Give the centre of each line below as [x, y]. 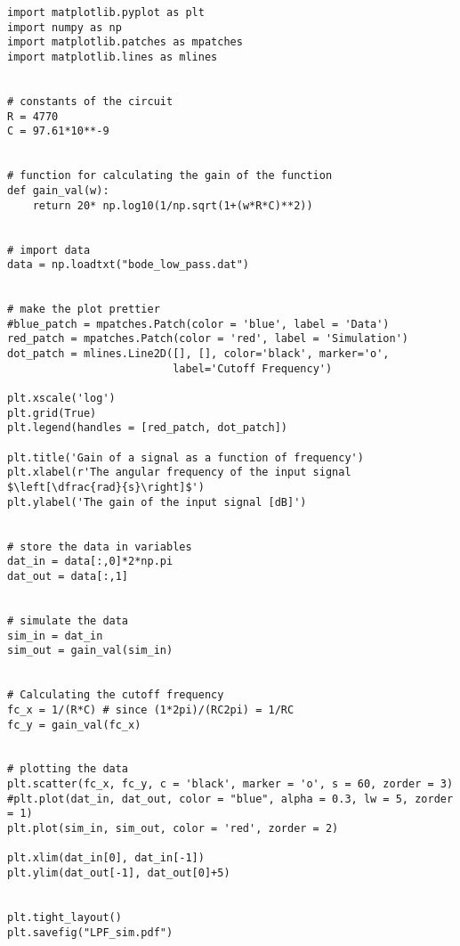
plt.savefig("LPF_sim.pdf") [90, 932]
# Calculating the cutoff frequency [116, 695]
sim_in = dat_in [55, 636]
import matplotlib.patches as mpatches [125, 42]
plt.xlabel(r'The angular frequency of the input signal [179, 473]
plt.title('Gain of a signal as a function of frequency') [186, 457]
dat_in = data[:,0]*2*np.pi [90, 562]
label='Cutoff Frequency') [253, 368]
